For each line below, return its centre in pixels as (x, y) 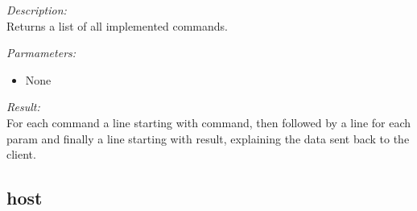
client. (21, 154)
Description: (37, 10)
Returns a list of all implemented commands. (118, 25)
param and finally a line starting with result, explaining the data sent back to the (208, 138)
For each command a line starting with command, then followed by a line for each (209, 122)
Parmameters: (41, 53)
